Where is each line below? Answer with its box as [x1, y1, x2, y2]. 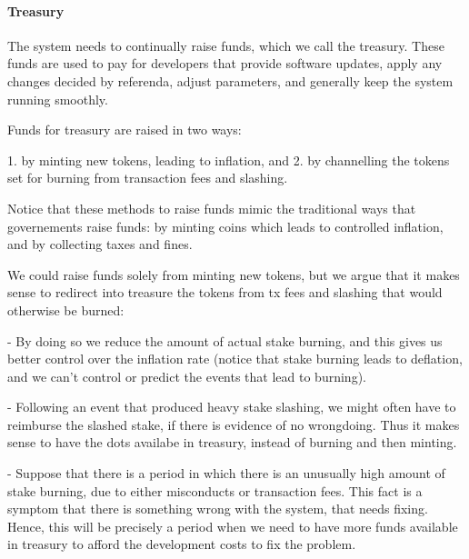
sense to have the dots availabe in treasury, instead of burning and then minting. [7, 433, 457, 452]
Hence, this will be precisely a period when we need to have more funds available [7, 516, 458, 535]
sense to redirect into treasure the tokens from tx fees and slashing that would [7, 283, 443, 302]
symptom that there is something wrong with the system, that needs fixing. [7, 499, 428, 518]
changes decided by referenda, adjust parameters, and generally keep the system [7, 71, 454, 90]
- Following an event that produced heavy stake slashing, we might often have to [7, 397, 456, 416]
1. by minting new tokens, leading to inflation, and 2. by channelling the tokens [7, 150, 450, 169]
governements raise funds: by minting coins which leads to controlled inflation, [7, 216, 444, 235]
